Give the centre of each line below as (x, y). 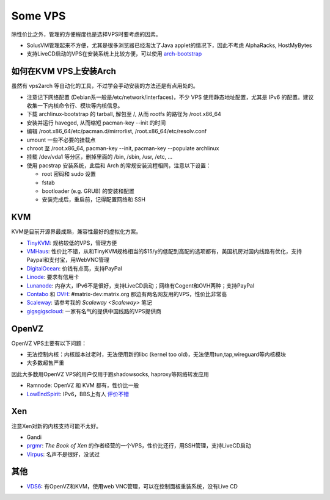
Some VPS (38, 16)
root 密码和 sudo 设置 (69, 174)
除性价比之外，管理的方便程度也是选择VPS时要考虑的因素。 (86, 34)
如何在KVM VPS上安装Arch (64, 71)
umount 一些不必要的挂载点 (61, 140)
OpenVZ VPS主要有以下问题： (49, 343)
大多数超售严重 (45, 363)
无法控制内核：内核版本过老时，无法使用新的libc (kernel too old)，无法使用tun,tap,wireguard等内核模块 (156, 355)
